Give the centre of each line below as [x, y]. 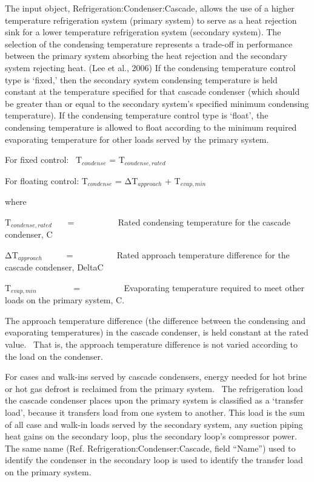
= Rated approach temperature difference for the [178, 254]
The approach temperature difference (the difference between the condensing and [155, 320]
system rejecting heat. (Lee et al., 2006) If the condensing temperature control [150, 67]
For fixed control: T [44, 160]
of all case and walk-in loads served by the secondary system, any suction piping [154, 424]
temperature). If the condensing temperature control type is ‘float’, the [137, 115]
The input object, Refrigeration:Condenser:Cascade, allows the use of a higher [150, 8]
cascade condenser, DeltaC [54, 267]
